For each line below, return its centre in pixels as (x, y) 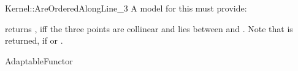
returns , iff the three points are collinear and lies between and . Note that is (149, 28)
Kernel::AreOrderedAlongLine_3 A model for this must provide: (126, 8)
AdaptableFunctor (39, 60)
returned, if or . (34, 40)
